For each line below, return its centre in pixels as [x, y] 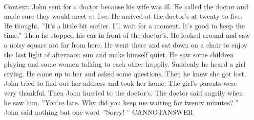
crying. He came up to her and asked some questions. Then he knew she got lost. [125, 73]
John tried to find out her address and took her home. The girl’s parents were [120, 83]
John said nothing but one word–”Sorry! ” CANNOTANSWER [99, 112]
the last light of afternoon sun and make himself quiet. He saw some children [119, 54]
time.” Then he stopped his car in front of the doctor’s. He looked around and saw [127, 35]
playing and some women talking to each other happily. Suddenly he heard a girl [125, 64]
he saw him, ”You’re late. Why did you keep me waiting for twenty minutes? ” [121, 102]
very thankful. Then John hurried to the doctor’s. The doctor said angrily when [124, 92]
